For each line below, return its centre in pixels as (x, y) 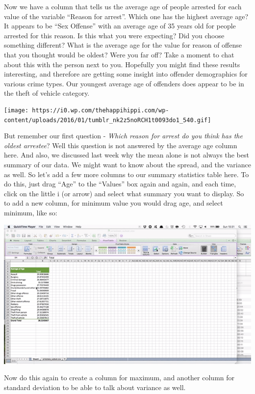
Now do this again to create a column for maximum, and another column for (119, 378)
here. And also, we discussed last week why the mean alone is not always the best (127, 155)
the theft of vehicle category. (47, 93)
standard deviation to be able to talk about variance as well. (95, 387)
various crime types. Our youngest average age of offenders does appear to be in (124, 83)
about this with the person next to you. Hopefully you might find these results (122, 64)
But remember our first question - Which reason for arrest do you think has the (123, 136)
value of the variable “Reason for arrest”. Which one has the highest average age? (126, 16)
